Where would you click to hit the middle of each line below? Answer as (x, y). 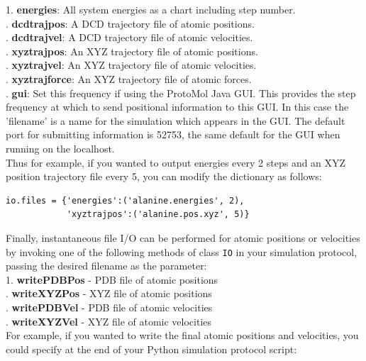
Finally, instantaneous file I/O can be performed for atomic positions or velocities (183, 237)
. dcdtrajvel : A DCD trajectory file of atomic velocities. (129, 37)
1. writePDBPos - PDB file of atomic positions (112, 279)
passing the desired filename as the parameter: (106, 266)
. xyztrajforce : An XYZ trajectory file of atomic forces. (129, 78)
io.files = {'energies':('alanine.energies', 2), (125, 200)
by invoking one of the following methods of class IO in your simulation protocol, (182, 251)
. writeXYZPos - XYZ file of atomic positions (109, 293)
